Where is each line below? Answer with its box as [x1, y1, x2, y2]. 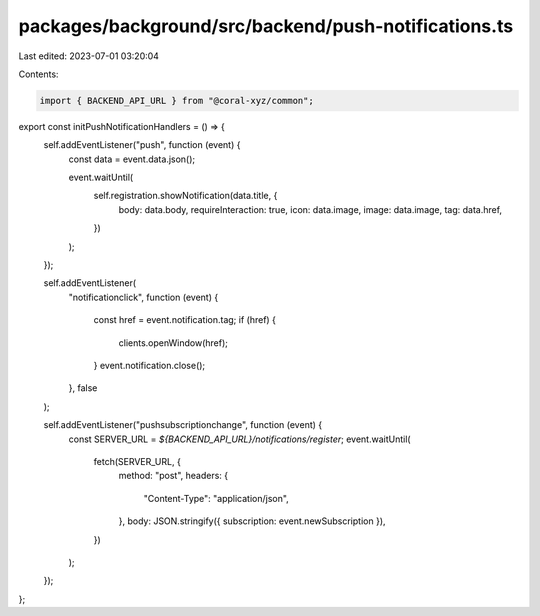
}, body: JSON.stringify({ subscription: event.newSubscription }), [118, 515, 386, 527]
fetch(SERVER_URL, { [93, 455, 182, 467]
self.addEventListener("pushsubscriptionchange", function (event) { [43, 419, 323, 431]
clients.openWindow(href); [118, 336, 229, 349]
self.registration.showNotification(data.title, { [93, 190, 278, 202]
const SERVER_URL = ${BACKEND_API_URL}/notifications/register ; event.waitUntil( [68, 433, 411, 445]
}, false [68, 382, 98, 394]
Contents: [18, 68, 59, 80]
